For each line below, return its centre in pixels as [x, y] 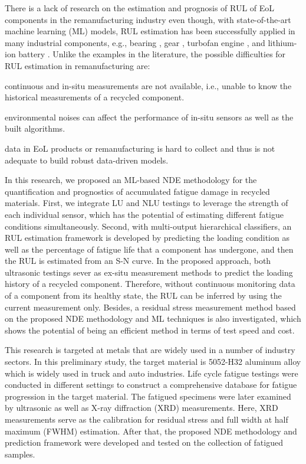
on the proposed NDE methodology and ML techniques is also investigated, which [153, 318]
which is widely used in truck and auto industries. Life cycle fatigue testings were [152, 373]
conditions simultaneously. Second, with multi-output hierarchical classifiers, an [148, 226]
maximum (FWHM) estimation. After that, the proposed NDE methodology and [151, 431]
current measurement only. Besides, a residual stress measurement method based [150, 307]
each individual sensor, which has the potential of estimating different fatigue [144, 214]
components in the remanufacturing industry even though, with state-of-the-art [148, 19]
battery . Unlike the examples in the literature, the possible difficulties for [152, 54]
